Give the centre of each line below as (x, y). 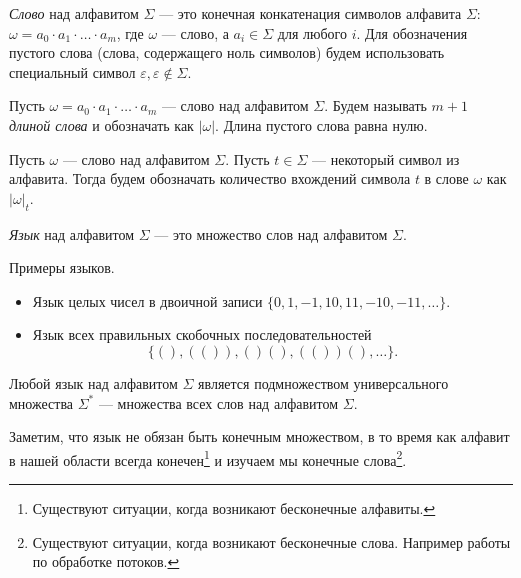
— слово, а (195, 32)
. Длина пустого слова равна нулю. (321, 124)
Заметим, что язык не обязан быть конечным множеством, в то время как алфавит (259, 436)
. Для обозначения (412, 32)
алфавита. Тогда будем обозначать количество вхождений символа (210, 178)
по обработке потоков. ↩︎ (106, 561)
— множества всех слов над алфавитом (218, 402)
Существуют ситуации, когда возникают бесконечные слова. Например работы (271, 541)
